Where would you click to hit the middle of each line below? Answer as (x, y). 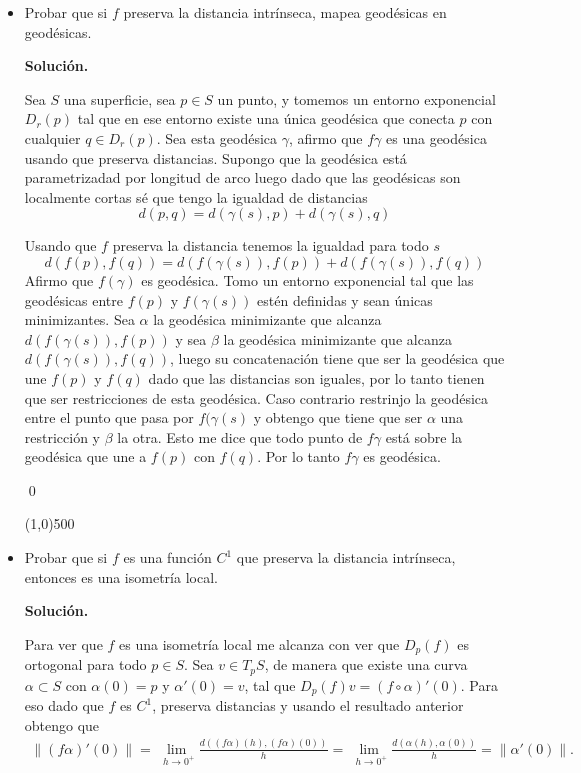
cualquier (52, 137)
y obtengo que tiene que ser (338, 417)
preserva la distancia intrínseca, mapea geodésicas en (285, 12)
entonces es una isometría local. (121, 576)
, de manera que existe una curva (366, 664)
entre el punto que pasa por (109, 417)
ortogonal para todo (85, 664)
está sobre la (424, 436)
